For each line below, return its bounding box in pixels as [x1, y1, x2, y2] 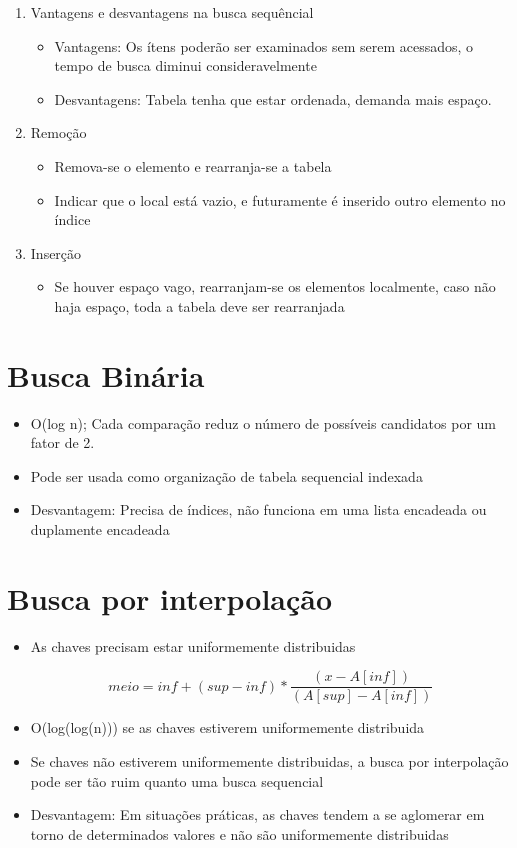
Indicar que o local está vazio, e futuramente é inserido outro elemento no [54, 189, 506, 210]
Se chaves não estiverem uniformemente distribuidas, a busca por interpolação [30, 751, 509, 771]
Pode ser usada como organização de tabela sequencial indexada [30, 465, 423, 486]
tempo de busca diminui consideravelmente [54, 55, 317, 76]
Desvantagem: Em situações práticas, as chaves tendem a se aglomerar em [30, 804, 485, 825]
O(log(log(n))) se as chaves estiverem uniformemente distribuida [30, 717, 425, 738]
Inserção [30, 242, 82, 263]
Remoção [30, 122, 87, 143]
